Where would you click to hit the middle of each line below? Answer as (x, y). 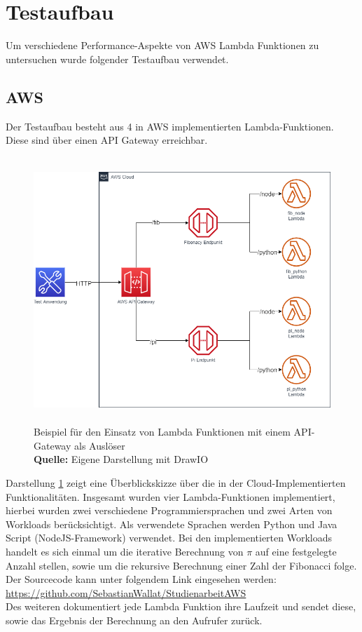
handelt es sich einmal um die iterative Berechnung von (125, 551)
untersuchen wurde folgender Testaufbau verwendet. (117, 59)
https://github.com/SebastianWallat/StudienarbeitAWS (126, 592)
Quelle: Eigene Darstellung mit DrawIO (121, 459)
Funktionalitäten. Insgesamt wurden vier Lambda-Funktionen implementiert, (170, 496)
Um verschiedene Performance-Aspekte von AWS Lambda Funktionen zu (162, 45)
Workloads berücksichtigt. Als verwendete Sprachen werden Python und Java (172, 524)
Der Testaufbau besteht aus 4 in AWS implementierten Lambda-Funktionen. (170, 126)
